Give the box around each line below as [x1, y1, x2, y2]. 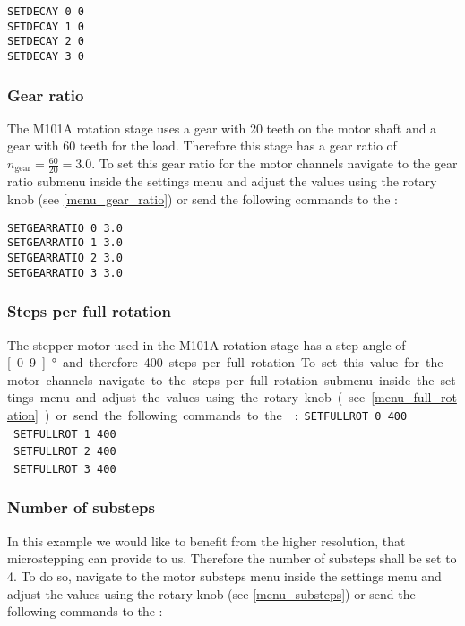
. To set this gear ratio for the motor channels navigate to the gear [91, 154, 458, 173]
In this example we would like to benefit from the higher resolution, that [7, 531, 406, 550]
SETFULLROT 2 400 [13, 445, 116, 459]
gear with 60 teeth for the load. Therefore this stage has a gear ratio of [7, 136, 397, 155]
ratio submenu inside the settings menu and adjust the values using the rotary [7, 172, 437, 191]
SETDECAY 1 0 [7, 20, 84, 33]
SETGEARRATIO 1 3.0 [7, 236, 123, 250]
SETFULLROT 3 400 [13, 462, 116, 476]
